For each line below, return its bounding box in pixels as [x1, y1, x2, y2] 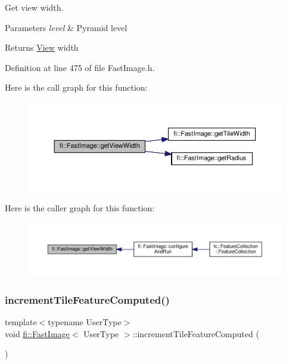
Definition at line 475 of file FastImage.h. [5, 61, 155, 73]
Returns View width [5, 41, 79, 54]
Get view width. [5, 1, 64, 13]
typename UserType [48, 316, 122, 328]
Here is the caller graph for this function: [5, 202, 155, 214]
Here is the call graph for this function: [5, 81, 148, 94]
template [5, 316, 37, 328]
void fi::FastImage [5, 327, 70, 340]
